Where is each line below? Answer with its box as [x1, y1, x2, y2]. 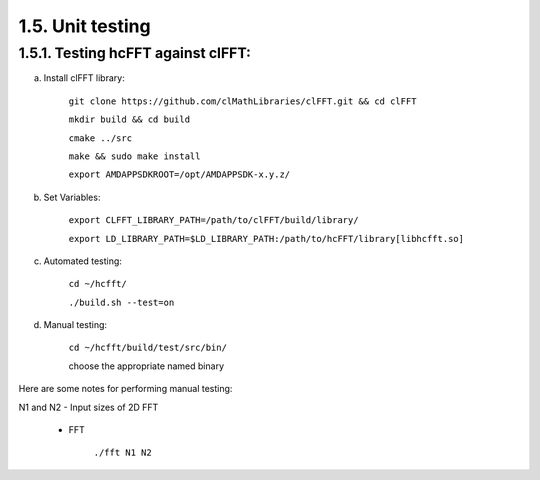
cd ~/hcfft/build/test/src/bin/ [68, 342, 227, 354]
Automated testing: [43, 255, 122, 267]
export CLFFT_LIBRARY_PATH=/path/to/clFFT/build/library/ [68, 215, 359, 226]
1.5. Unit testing [18, 15, 151, 37]
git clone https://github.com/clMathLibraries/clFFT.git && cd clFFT [68, 95, 417, 107]
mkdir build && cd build [68, 114, 190, 125]
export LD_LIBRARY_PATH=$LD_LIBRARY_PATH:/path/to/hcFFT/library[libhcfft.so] [68, 233, 465, 244]
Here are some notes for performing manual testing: [18, 383, 233, 395]
